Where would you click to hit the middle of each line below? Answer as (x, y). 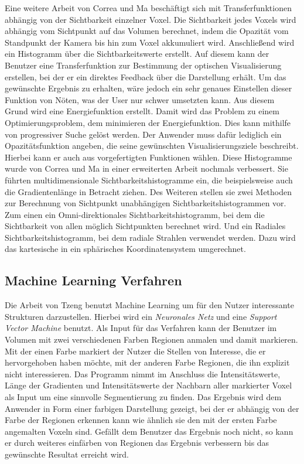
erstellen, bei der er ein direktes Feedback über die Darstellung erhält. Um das (146, 76)
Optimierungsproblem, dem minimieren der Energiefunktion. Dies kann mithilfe (148, 122)
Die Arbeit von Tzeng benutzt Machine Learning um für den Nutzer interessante (149, 305)
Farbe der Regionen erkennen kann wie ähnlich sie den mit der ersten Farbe (141, 420)
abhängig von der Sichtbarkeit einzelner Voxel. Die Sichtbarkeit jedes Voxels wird (151, 19)
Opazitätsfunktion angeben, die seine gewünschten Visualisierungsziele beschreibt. (152, 146)
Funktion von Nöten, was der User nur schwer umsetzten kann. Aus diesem (140, 99)
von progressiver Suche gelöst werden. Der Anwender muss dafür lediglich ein (143, 134)
